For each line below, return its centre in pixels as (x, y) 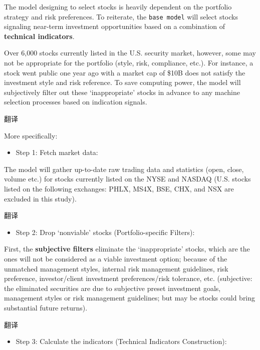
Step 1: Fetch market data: (57, 152)
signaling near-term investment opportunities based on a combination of (115, 26)
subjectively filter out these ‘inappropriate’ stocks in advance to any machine (122, 92)
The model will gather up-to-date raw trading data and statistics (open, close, (124, 169)
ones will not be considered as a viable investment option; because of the (116, 258)
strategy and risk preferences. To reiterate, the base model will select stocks (121, 16)
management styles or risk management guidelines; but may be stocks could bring (130, 298)
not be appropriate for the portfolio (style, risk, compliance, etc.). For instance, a (129, 63)
